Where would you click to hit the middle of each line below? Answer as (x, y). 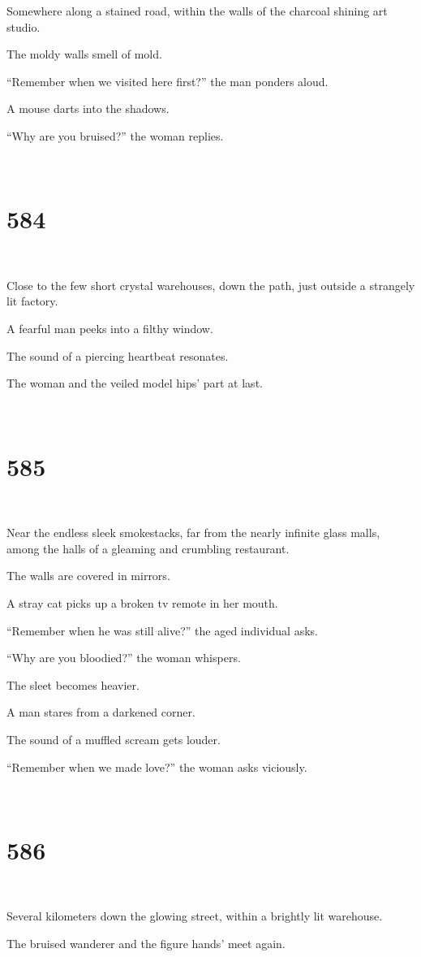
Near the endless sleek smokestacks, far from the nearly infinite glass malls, (193, 533)
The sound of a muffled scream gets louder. (114, 739)
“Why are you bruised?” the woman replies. (115, 135)
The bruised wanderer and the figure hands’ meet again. (146, 943)
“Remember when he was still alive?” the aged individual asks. (162, 630)
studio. (24, 26)
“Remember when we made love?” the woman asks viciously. (157, 766)
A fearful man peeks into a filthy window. (110, 329)
